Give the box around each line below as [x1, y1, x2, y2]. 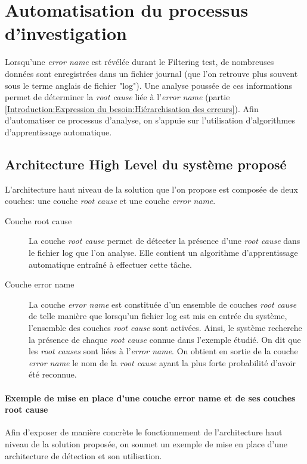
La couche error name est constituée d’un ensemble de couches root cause [29, 298, 297, 310]
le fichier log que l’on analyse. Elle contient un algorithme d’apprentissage [29, 246, 298, 259]
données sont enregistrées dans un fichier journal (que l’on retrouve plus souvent [5, 67, 298, 79]
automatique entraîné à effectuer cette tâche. [29, 258, 192, 270]
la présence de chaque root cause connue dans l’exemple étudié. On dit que [29, 333, 301, 345]
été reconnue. [29, 368, 77, 381]
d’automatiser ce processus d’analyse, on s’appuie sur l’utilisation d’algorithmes [5, 114, 295, 126]
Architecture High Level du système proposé [5, 154, 287, 173]
